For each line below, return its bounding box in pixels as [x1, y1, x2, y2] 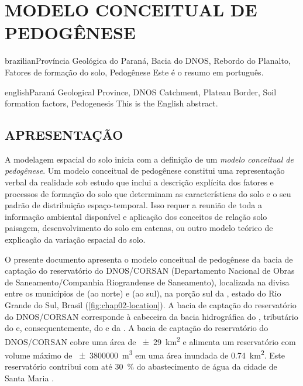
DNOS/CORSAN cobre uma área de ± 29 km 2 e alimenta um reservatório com [5, 333, 296, 347]
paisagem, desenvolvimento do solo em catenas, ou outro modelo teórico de [5, 222, 273, 234]
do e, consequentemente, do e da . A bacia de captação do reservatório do [5, 322, 268, 334]
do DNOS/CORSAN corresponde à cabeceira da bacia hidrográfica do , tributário [5, 310, 298, 322]
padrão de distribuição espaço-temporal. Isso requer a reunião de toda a [5, 199, 262, 211]
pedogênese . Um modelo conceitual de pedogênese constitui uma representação [5, 164, 285, 177]
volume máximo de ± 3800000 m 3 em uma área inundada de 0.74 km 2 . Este [5, 347, 285, 361]
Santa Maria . [5, 371, 54, 384]
